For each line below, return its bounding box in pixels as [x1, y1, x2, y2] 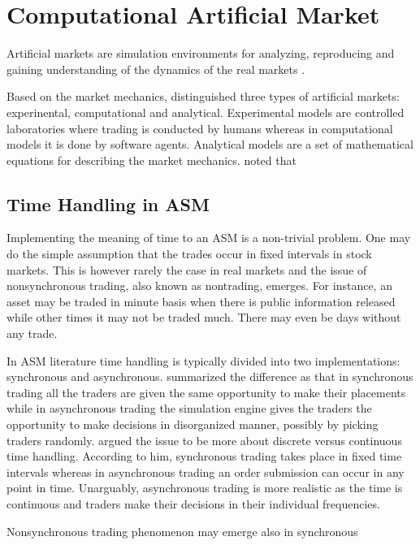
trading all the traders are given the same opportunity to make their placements [6, 383, 406, 400]
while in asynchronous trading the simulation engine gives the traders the [6, 400, 372, 417]
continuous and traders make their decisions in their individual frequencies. [6, 495, 380, 512]
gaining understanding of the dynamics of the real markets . [6, 60, 305, 77]
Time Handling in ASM [6, 191, 210, 216]
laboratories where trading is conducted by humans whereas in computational [6, 119, 393, 136]
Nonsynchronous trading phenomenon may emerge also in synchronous [6, 522, 358, 539]
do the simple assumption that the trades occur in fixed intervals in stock [6, 245, 372, 262]
